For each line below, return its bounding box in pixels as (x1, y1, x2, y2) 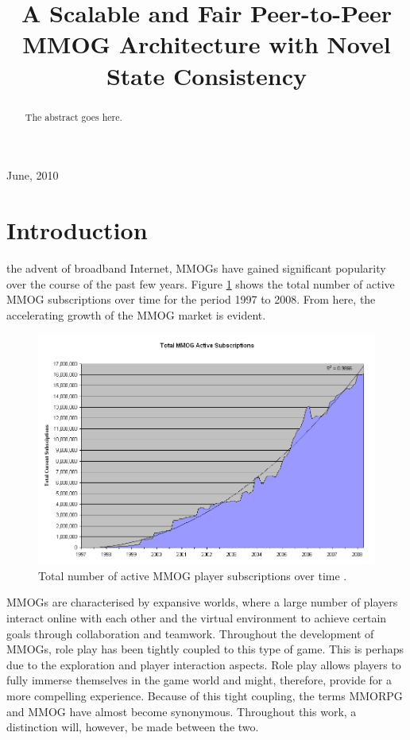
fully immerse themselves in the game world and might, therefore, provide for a (6, 672, 393, 688)
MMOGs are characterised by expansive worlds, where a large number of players (6, 594, 398, 610)
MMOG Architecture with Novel (22, 28, 391, 60)
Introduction (6, 213, 148, 246)
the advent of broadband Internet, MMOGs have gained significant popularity (6, 259, 386, 276)
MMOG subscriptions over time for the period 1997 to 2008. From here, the (6, 291, 376, 308)
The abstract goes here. (25, 110, 122, 123)
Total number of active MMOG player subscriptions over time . (38, 567, 347, 583)
